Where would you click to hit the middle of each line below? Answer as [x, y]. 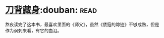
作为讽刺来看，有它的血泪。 [33, 30]
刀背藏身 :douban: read [51, 10]
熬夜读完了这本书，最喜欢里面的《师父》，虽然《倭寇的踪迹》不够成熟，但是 [82, 24]
